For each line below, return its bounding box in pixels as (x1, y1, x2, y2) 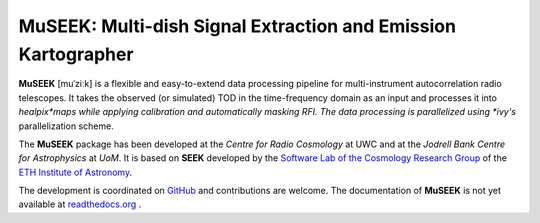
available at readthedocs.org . (18, 198, 142, 210)
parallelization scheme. (18, 120, 114, 132)
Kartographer (18, 43, 134, 65)
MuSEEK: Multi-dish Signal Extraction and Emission (18, 15, 457, 37)
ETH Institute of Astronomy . (18, 166, 133, 178)
